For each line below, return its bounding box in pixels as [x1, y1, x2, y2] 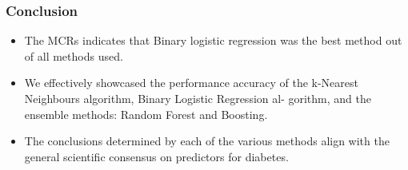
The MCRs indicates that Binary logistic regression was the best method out [24, 32, 402, 49]
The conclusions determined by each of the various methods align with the [24, 132, 390, 149]
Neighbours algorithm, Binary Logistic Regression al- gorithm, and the [24, 90, 371, 106]
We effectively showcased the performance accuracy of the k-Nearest [24, 74, 358, 91]
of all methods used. [24, 47, 123, 64]
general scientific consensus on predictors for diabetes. [24, 148, 289, 164]
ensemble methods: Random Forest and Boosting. [24, 105, 268, 122]
